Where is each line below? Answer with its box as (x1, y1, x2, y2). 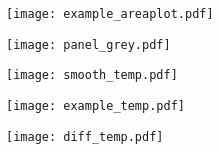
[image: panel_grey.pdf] (6, 37, 171, 52)
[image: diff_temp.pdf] (6, 129, 164, 144)
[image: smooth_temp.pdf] (6, 68, 178, 83)
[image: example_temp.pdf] (6, 98, 185, 113)
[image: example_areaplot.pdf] (6, 7, 214, 21)
